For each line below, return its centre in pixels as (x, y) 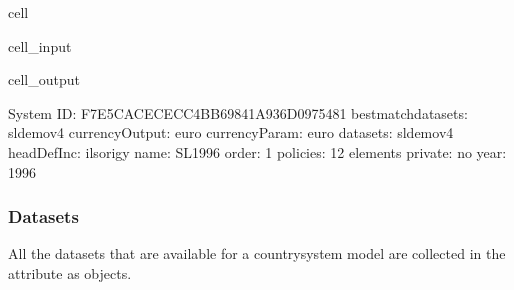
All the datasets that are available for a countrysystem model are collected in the (257, 253)
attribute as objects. (70, 272)
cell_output (44, 79)
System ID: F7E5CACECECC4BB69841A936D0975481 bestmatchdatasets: (238, 112)
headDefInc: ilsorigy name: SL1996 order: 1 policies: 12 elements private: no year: (257, 151)
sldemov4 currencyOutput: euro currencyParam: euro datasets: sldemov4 (231, 132)
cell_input (40, 45)
